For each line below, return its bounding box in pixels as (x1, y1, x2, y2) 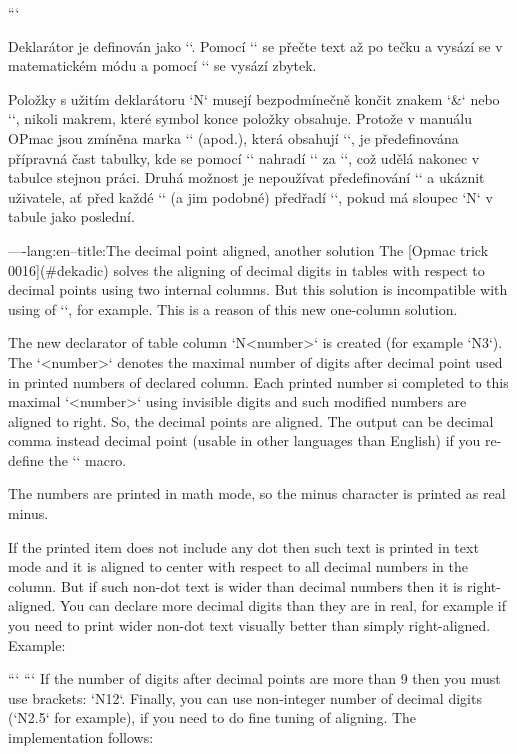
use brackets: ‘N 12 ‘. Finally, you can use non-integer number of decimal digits (8, 687, 482, 708)
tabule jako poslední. (8, 206, 135, 227)
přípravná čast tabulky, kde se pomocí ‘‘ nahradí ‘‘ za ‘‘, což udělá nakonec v (8, 147, 480, 168)
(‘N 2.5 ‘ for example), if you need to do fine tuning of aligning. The (8, 707, 417, 728)
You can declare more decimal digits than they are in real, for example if (60, 595, 507, 616)
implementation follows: (8, 727, 154, 747)
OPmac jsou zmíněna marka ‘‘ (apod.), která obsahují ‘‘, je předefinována (8, 127, 459, 148)
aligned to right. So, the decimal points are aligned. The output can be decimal (8, 410, 494, 431)
